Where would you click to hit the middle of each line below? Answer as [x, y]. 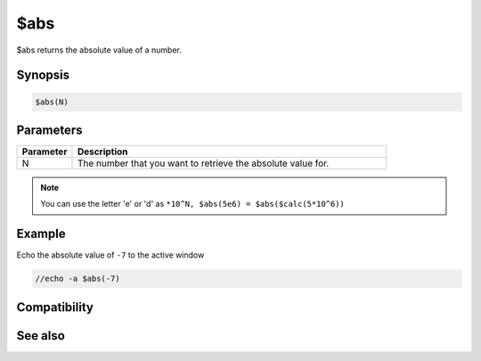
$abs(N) [52, 102]
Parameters [49, 130]
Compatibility [55, 307]
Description [102, 152]
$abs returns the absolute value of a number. [99, 50]
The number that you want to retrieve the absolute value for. [203, 163]
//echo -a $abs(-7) [77, 279]
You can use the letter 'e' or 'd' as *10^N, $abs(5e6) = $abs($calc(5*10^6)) [192, 204]
